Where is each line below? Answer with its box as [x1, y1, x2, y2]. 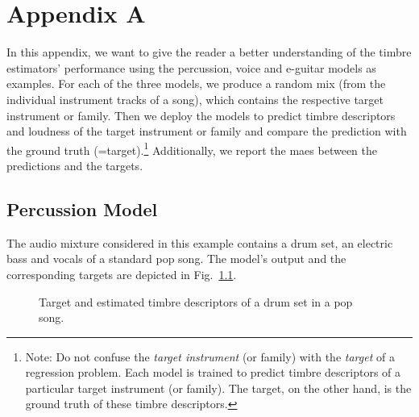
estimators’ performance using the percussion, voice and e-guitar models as [6, 59, 376, 76]
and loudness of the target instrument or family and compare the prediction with [6, 123, 407, 140]
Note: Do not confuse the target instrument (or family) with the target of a [25, 348, 395, 365]
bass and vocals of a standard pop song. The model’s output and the [6, 250, 346, 267]
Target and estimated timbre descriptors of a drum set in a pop [39, 293, 353, 310]
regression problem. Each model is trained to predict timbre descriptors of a [25, 364, 401, 381]
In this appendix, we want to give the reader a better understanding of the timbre [6, 44, 412, 60]
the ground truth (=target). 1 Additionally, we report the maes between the [6, 139, 378, 158]
